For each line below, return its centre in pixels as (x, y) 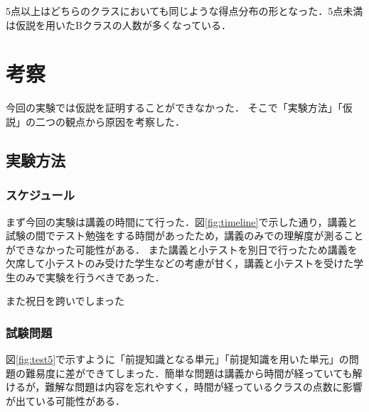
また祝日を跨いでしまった (65, 301)
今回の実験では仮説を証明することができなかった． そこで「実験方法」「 (174, 108)
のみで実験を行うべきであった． (90, 277)
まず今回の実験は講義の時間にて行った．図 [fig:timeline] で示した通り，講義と (182, 221)
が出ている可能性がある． (65, 401)
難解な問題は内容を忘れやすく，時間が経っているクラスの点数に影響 (204, 387)
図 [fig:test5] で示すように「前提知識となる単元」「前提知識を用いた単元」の (177, 359)
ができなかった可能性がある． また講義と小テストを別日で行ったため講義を (182, 249)
